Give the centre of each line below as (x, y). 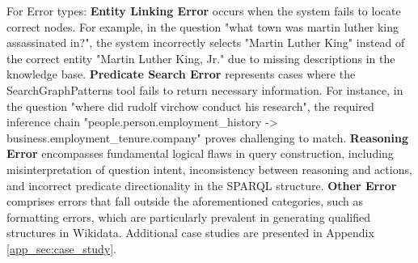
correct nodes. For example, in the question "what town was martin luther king (203, 26)
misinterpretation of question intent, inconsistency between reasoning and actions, (209, 169)
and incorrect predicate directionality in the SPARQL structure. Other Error (202, 185)
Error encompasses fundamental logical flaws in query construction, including (200, 153)
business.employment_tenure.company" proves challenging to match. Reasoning (207, 137)
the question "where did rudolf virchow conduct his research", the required (190, 106)
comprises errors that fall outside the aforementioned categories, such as (185, 201)
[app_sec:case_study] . (61, 248)
